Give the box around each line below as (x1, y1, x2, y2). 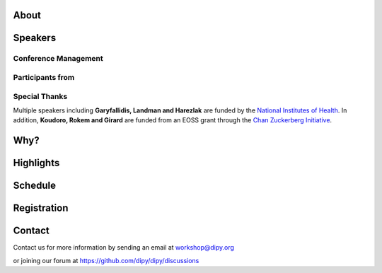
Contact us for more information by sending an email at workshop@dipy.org (13, 243, 235, 252)
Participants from (13, 72, 75, 82)
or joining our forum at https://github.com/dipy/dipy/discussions (13, 256, 199, 265)
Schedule (13, 180, 57, 192)
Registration (13, 202, 69, 214)
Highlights (13, 157, 60, 169)
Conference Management (13, 54, 104, 64)
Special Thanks (13, 91, 68, 101)
